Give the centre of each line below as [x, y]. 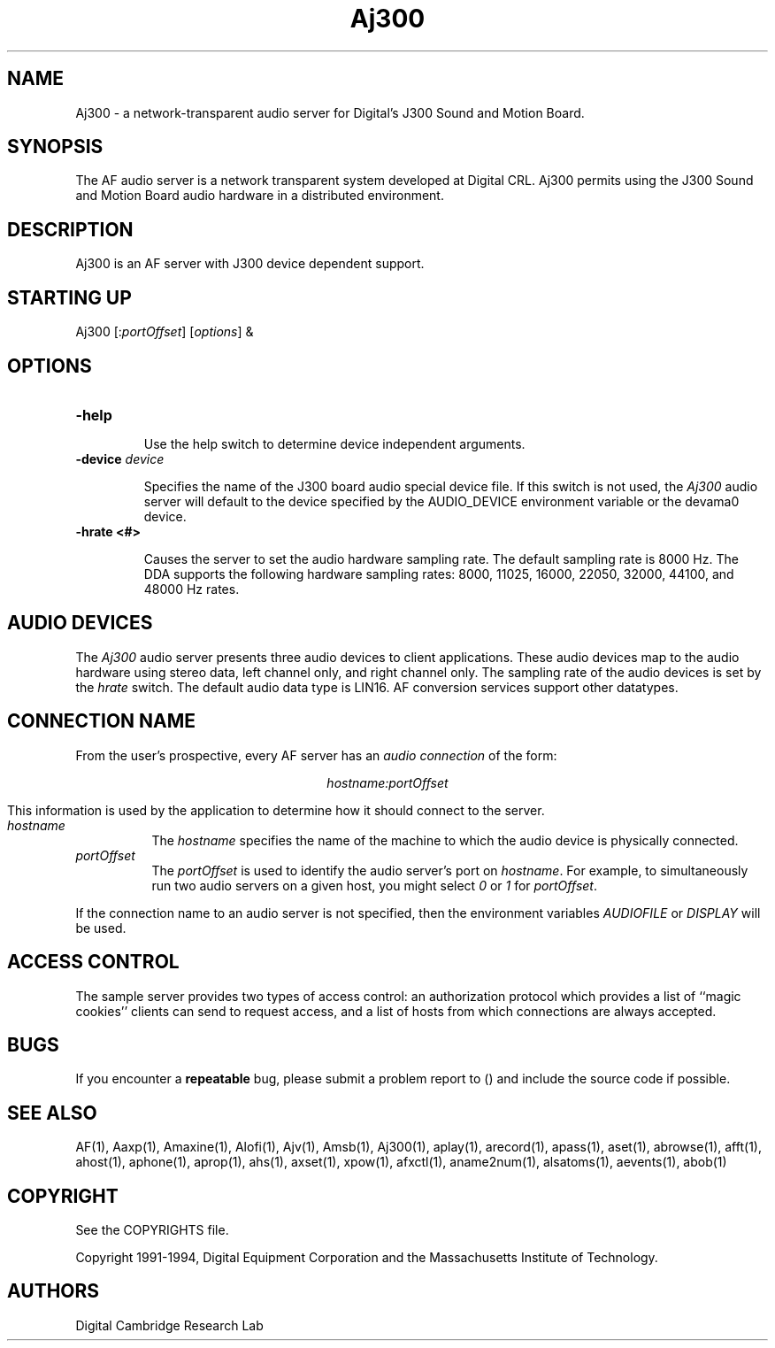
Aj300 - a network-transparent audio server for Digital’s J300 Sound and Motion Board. [330, 112]
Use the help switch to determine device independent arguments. [334, 443]
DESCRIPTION [70, 229]
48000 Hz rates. [192, 589]
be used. [101, 928]
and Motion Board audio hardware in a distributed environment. [260, 196]
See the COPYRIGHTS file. [152, 1230]
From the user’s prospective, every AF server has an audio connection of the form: [316, 755]
